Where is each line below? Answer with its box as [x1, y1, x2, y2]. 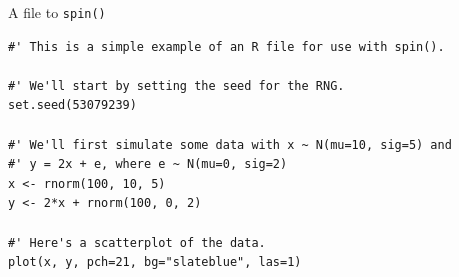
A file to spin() [8, 2, 106, 22]
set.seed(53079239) [8, 98, 137, 113]
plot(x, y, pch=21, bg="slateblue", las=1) [8, 255, 302, 270]
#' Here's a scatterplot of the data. [8, 235, 266, 250]
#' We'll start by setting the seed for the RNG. [8, 78, 345, 93]
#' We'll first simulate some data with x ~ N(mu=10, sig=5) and [8, 137, 452, 152]
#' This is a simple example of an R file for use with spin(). [8, 39, 445, 54]
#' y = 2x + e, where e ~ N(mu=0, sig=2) [8, 157, 288, 172]
